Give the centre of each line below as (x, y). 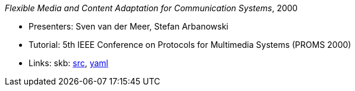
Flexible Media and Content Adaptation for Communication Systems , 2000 (151, 8)
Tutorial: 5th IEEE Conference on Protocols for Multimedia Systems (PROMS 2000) (190, 45)
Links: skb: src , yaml (68, 63)
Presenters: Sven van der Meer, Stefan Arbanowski (128, 26)
